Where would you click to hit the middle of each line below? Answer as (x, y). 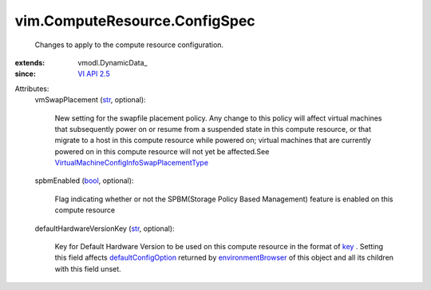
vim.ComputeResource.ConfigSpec (135, 21)
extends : (30, 62)
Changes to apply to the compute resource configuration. (129, 45)
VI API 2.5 (94, 74)
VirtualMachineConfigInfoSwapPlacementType (132, 163)
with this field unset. (88, 268)
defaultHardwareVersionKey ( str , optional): (105, 228)
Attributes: (32, 89)
